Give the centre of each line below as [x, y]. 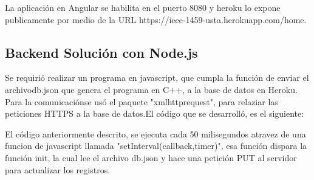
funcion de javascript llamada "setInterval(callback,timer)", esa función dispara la [156, 146]
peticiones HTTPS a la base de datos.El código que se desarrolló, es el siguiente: [155, 113]
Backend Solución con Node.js [101, 52]
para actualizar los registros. [58, 169]
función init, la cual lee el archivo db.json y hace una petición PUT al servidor [151, 157]
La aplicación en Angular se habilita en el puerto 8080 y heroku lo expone [143, 7]
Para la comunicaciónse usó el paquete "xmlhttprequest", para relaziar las [142, 101]
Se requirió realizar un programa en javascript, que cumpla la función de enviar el [157, 78]
